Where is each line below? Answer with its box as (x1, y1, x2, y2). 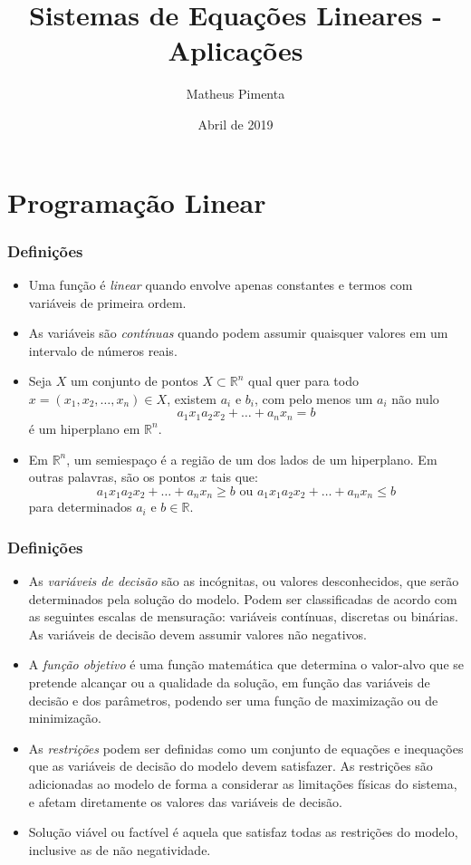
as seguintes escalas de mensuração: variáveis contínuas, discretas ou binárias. (28, 607, 459, 626)
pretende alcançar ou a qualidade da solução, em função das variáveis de (28, 672, 430, 691)
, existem (167, 389, 217, 408)
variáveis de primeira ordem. (28, 293, 187, 312)
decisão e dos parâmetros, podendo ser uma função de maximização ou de (28, 690, 438, 709)
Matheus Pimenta (186, 84, 285, 103)
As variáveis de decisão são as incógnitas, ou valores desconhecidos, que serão (28, 571, 459, 590)
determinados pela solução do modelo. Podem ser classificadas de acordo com (28, 589, 457, 608)
